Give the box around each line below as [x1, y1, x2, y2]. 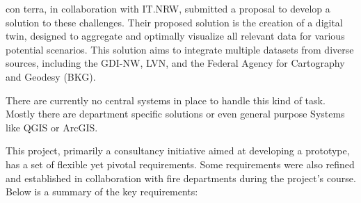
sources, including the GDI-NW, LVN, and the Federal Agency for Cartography [6, 56, 345, 70]
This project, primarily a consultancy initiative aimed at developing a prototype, [6, 143, 350, 158]
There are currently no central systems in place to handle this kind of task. [6, 92, 326, 107]
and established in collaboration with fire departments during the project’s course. [6, 170, 356, 185]
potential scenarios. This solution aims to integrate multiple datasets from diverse [6, 42, 354, 56]
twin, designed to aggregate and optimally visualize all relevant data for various [6, 29, 345, 43]
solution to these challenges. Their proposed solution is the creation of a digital [6, 15, 343, 29]
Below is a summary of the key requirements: [6, 184, 198, 199]
